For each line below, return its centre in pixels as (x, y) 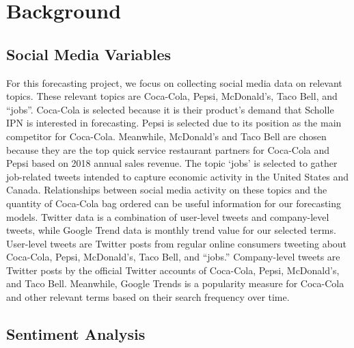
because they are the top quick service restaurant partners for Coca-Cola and (168, 149)
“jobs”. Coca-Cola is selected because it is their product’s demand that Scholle (170, 109)
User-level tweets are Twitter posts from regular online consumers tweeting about (177, 243)
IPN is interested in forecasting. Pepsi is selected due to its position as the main (174, 123)
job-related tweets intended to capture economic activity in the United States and (178, 176)
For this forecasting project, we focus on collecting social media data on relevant (174, 82)
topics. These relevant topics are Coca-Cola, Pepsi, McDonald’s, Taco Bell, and (172, 96)
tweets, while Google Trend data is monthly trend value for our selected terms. (171, 230)
